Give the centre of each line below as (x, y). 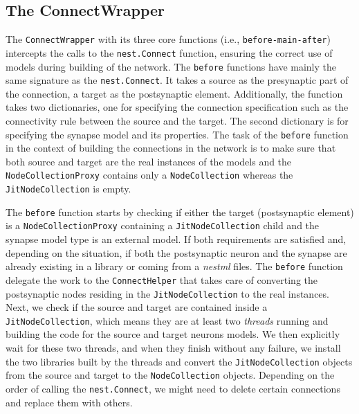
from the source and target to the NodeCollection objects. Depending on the (170, 375)
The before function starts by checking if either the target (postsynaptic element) (180, 211)
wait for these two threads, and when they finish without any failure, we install (173, 348)
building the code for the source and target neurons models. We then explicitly (173, 334)
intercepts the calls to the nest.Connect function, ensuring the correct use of (169, 52)
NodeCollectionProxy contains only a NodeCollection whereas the (149, 175)
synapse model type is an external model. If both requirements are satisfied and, (176, 239)
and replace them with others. (69, 402)
